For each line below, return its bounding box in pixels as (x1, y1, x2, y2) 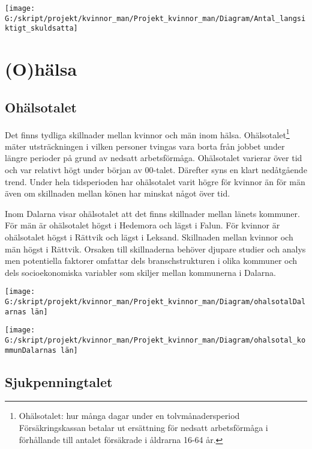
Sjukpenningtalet (5, 372, 113, 391)
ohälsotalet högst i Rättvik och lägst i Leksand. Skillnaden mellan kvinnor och (5, 230, 293, 243)
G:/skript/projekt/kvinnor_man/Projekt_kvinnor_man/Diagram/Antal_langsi (5, 14, 306, 23)
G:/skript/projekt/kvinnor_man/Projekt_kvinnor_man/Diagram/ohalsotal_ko (5, 335, 306, 344)
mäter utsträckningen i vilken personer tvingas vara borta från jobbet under (5, 139, 285, 152)
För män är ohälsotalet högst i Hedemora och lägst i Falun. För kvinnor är (5, 219, 280, 231)
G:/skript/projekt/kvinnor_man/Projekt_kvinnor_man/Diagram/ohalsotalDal (5, 297, 306, 306)
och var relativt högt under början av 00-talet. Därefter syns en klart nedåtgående (5, 163, 307, 176)
